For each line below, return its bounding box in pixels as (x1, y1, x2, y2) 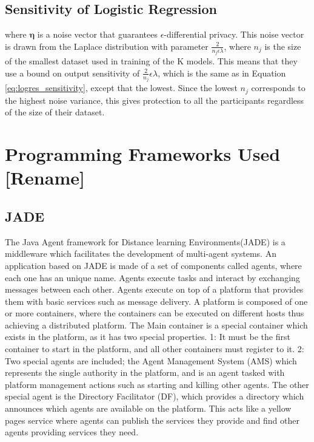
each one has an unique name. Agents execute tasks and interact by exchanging (5, 271, 300, 284)
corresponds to (251, 81, 306, 94)
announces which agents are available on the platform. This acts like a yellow (5, 402, 292, 415)
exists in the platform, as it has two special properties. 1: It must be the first (5, 330, 290, 343)
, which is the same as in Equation (158, 66, 286, 79)
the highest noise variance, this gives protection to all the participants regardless (5, 93, 304, 106)
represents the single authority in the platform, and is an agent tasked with (5, 366, 285, 379)
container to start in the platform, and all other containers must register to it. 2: (5, 342, 304, 355)
